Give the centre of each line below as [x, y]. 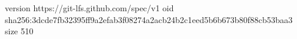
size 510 [19, 31]
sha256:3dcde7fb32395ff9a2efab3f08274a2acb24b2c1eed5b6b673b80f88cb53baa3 [149, 19]
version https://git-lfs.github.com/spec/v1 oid [89, 8]
